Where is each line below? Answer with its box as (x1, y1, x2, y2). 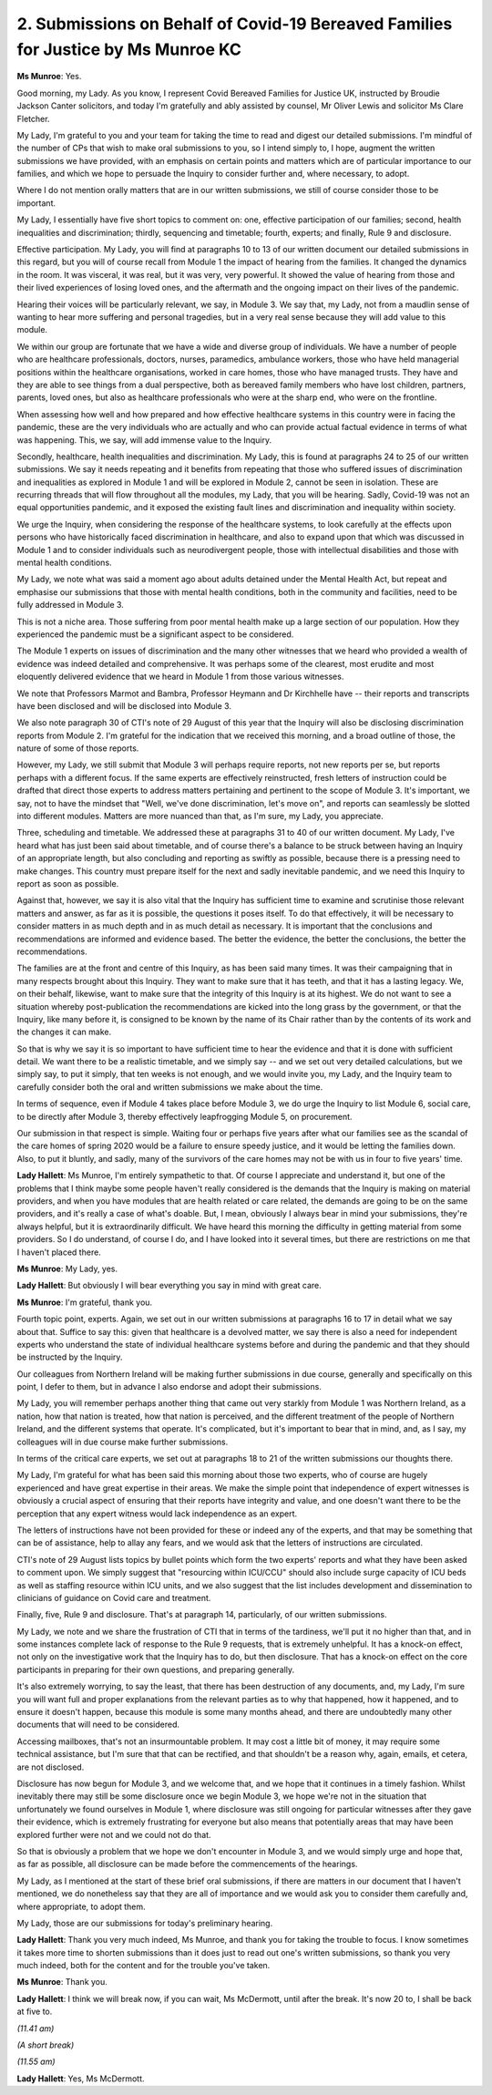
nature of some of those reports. (16, 743, 139, 754)
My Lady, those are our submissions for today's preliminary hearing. (16, 1917, 273, 1928)
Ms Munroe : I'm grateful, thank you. (16, 1297, 153, 1308)
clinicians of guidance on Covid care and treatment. (16, 1592, 211, 1603)
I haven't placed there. (16, 1247, 102, 1258)
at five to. (16, 2006, 53, 2018)
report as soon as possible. (16, 878, 119, 888)
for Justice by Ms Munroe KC (16, 39, 241, 59)
